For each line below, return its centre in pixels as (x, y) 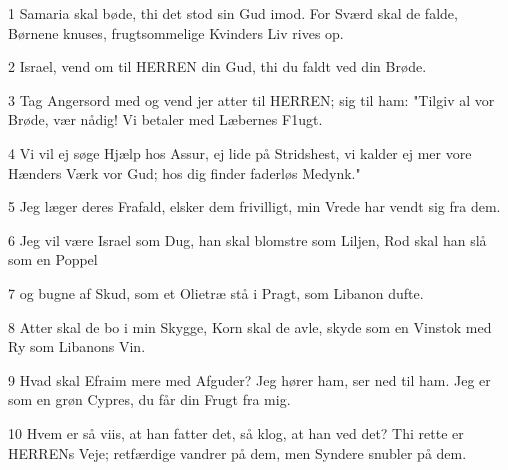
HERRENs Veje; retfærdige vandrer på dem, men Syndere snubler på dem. (237, 452)
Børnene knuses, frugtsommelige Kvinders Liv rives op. (176, 32)
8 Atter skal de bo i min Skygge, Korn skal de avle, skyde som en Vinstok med (250, 326)
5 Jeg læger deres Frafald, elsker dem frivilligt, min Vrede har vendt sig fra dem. (254, 206)
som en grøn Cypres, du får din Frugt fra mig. (149, 399)
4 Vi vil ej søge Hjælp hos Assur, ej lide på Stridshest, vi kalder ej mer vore (240, 152)
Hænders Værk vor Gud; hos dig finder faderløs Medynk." (184, 172)
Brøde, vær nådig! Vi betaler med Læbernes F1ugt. (165, 119)
